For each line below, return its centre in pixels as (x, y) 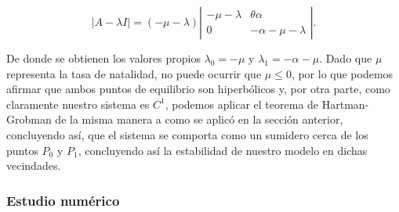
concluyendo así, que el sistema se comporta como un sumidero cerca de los (187, 134)
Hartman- (345, 104)
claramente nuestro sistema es (78, 104)
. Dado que (346, 58)
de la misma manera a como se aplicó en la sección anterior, (199, 119)
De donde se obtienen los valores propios (103, 58)
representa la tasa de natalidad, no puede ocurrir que (134, 73)
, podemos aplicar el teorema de (242, 104)
